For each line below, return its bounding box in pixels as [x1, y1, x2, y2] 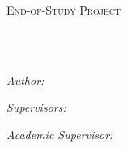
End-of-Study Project [6, 2, 121, 18]
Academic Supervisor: [6, 125, 113, 142]
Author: [6, 71, 44, 88]
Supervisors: [6, 99, 66, 116]
